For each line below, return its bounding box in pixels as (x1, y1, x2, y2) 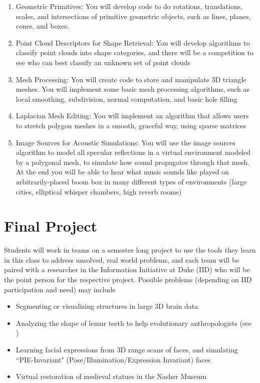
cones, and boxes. (16, 21, 70, 31)
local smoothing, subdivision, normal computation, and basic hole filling (16, 93, 237, 104)
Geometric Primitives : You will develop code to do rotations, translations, (16, 1, 243, 11)
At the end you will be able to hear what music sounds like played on (16, 166, 229, 177)
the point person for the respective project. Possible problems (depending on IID (4, 274, 252, 284)
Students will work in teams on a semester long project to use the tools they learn (4, 245, 256, 255)
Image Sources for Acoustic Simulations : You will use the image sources (16, 137, 235, 147)
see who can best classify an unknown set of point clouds (16, 57, 190, 67)
